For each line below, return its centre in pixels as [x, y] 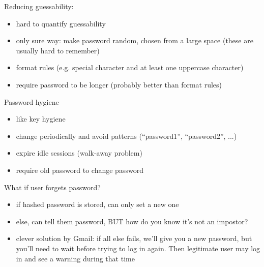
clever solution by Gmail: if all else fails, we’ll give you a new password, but [134, 238]
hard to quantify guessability [61, 23]
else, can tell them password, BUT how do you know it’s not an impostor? [132, 221]
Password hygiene [32, 101]
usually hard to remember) [58, 50]
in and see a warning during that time [75, 258]
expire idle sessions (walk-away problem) [79, 153]
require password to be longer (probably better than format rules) [119, 84]
